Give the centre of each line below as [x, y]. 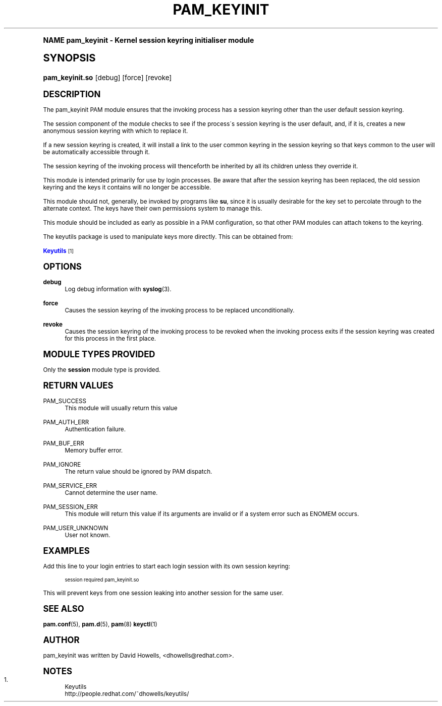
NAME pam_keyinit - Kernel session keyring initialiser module [149, 40]
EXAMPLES [66, 551]
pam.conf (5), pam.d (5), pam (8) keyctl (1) [100, 624]
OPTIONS [62, 266]
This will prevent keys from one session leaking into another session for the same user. [163, 593]
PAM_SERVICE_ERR [70, 486]
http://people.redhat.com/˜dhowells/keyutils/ [127, 694]
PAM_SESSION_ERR [70, 507]
